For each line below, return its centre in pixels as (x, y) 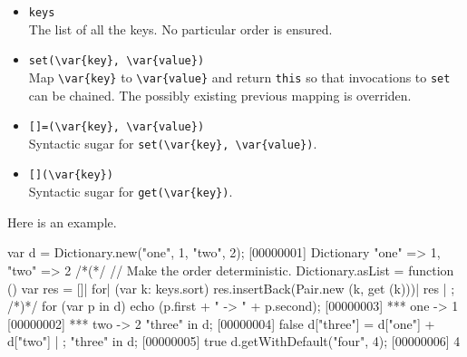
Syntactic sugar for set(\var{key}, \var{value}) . (173, 143)
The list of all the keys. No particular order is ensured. (180, 29)
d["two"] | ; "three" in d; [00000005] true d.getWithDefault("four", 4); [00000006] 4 (234, 341)
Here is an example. (62, 222)
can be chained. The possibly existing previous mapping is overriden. (220, 95)
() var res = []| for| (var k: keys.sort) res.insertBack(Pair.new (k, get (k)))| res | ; (231, 288)
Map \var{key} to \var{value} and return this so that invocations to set (239, 77)
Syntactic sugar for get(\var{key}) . (131, 192)
